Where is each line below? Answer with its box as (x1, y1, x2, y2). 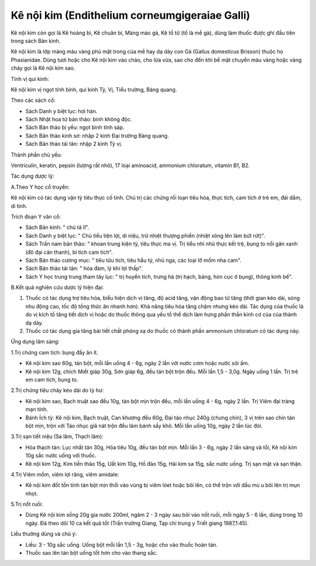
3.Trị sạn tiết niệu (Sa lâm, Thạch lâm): (11, 433, 104, 440)
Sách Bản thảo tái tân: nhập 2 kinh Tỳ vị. (25, 141, 123, 148)
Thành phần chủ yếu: (11, 151, 63, 158)
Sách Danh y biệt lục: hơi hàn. (25, 107, 98, 114)
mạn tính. (25, 406, 48, 413)
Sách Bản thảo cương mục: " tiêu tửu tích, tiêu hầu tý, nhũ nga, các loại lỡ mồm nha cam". (25, 257, 242, 264)
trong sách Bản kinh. (11, 37, 61, 44)
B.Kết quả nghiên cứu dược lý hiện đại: (11, 284, 104, 291)
